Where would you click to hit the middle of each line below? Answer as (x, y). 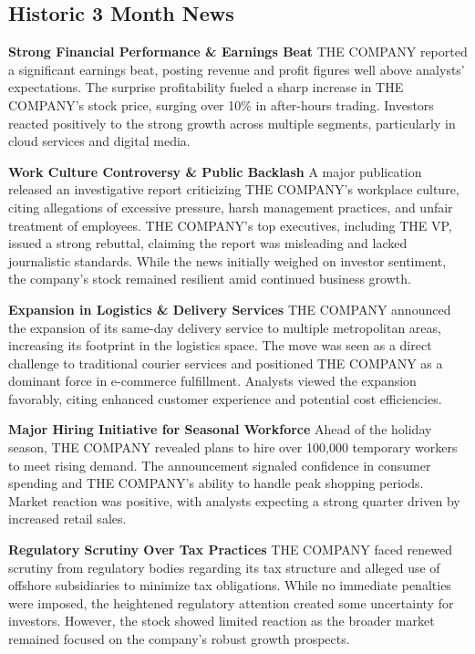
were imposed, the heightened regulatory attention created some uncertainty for (231, 602)
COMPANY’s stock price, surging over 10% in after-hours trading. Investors (221, 104)
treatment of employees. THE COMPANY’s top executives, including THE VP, (230, 225)
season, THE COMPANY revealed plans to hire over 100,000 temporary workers (233, 447)
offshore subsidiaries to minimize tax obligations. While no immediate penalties (230, 585)
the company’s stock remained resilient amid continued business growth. (210, 279)
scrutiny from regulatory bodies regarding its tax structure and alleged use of (224, 567)
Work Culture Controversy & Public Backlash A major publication (215, 171)
